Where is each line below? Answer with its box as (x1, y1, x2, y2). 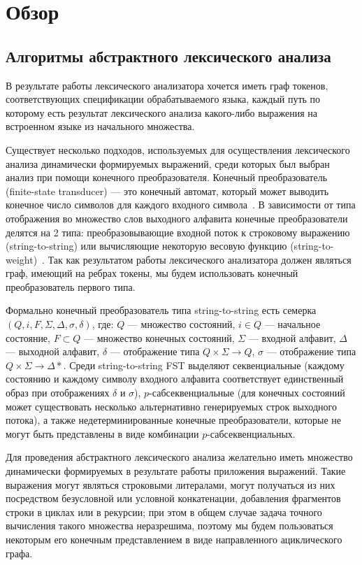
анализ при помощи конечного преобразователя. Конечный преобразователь (6, 170, 328, 185)
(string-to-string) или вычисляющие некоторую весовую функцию (6, 238, 287, 253)
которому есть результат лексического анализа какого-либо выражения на (6, 105, 317, 120)
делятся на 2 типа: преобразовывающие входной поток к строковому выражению (6, 224, 350, 239)
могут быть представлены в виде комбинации (6, 426, 199, 441)
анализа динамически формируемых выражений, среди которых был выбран (6, 156, 330, 171)
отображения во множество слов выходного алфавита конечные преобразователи (6, 210, 348, 225)
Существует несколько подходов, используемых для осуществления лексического (6, 142, 350, 157)
